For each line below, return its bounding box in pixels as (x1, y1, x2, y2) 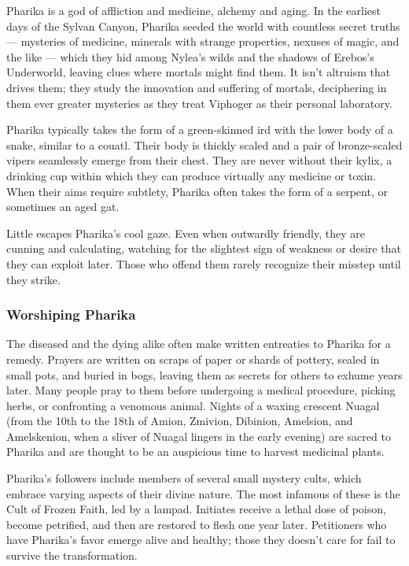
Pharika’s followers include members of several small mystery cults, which (6, 470, 362, 486)
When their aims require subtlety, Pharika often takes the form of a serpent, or (6, 183, 388, 199)
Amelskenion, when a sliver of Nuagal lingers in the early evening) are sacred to (6, 427, 391, 444)
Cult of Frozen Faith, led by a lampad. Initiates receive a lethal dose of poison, (6, 501, 386, 517)
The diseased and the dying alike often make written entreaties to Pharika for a (6, 335, 391, 352)
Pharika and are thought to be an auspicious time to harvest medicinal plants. (6, 443, 385, 460)
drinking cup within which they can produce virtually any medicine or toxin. (6, 167, 377, 183)
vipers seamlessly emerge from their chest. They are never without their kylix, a (6, 152, 392, 168)
